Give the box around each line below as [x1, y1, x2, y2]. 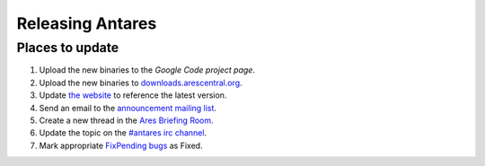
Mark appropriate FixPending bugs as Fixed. [39, 140, 203, 151]
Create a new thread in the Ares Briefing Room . [39, 115, 215, 126]
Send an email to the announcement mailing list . [39, 102, 217, 113]
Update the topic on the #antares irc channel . [39, 127, 207, 138]
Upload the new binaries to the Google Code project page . [39, 65, 256, 75]
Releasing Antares [16, 13, 157, 33]
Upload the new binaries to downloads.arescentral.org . [39, 77, 242, 88]
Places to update [16, 39, 119, 56]
